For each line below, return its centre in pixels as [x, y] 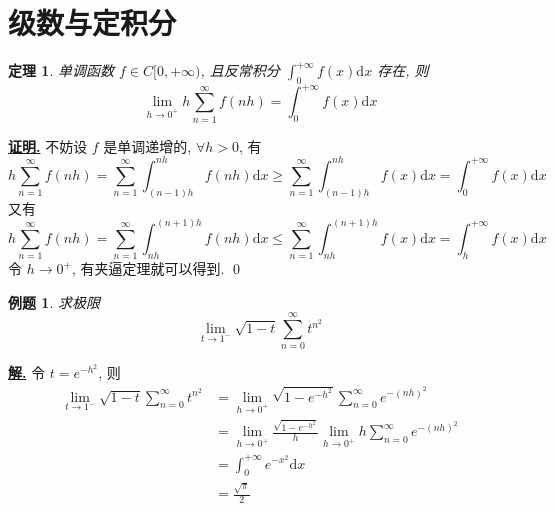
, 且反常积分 [240, 70]
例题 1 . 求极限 [54, 301]
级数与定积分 [92, 22]
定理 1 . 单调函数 [61, 70]
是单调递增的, [147, 145]
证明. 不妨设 [48, 145]
